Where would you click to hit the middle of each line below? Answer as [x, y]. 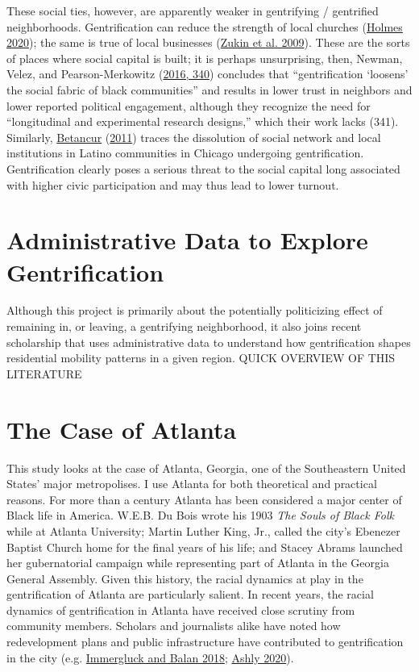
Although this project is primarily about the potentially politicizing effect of [195, 310]
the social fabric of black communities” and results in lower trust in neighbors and [209, 89]
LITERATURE [44, 373]
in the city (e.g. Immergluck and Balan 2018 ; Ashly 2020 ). [150, 657]
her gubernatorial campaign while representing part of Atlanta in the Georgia [198, 563]
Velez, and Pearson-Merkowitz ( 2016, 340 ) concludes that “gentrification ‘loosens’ [207, 74]
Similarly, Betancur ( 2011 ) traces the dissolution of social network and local [194, 137]
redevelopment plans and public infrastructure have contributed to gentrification [205, 642]
